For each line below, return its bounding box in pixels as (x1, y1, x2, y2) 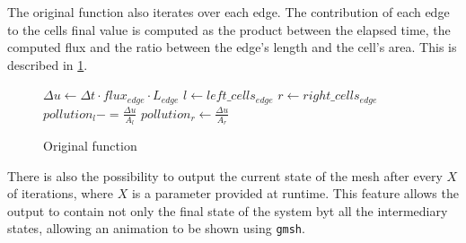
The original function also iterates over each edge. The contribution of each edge (7, 3, 450, 21)
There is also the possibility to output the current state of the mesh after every (7, 166, 443, 185)
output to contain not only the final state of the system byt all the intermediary (7, 201, 448, 220)
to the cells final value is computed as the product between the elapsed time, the (7, 20, 451, 39)
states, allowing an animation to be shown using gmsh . (7, 219, 305, 238)
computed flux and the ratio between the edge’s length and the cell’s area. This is (7, 38, 457, 56)
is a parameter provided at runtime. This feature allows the (131, 184, 459, 203)
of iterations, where (7, 184, 113, 203)
